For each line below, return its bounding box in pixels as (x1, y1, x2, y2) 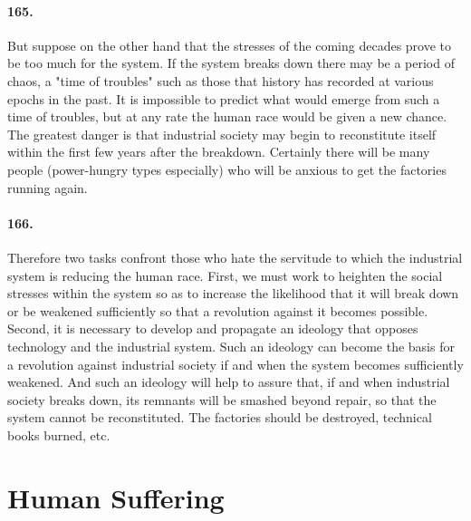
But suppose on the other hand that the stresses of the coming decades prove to (7, 35, 452, 54)
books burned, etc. (7, 425, 111, 444)
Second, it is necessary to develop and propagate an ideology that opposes (7, 319, 418, 338)
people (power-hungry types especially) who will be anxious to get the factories (7, 159, 447, 178)
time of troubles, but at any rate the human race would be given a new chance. (7, 107, 447, 126)
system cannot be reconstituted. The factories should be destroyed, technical (7, 408, 432, 427)
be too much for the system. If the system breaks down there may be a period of (7, 53, 455, 72)
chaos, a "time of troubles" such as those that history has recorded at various (7, 71, 434, 90)
